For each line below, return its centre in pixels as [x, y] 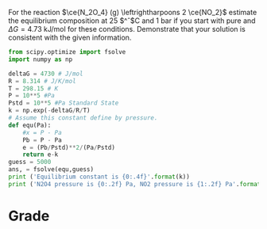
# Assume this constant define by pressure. [83, 118]
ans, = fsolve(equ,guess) [51, 170]
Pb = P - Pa [42, 140]
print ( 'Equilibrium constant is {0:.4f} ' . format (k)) [99, 177]
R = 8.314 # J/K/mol [43, 81]
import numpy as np [41, 59]
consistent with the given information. [70, 37]
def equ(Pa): [30, 125]
